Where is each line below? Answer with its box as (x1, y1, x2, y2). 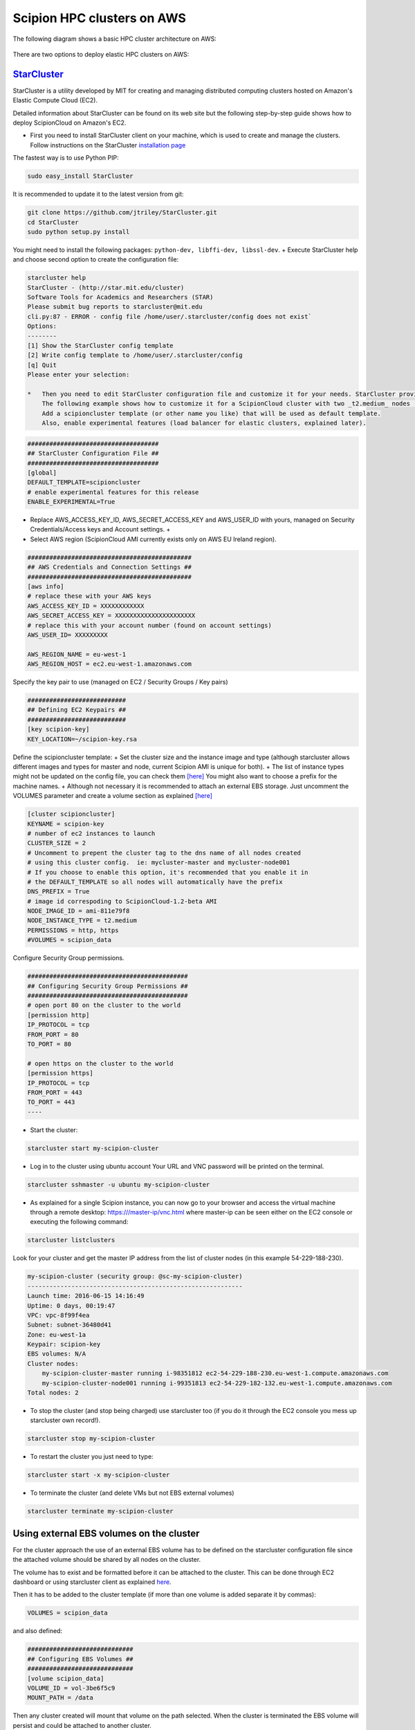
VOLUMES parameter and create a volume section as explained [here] (12, 792, 213, 800)
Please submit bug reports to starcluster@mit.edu (27, 303, 203, 311)
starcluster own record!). (30, 1416, 100, 1425)
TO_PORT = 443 (27, 1098, 75, 1107)
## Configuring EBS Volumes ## (27, 1655, 134, 1663)
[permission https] (27, 1069, 93, 1077)
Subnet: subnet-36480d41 (27, 1321, 112, 1329)
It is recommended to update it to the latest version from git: (12, 190, 184, 199)
